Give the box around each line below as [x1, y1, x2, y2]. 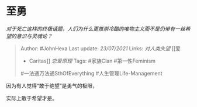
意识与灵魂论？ [16, 32, 53, 39]
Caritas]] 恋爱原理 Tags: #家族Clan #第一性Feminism [29, 57, 156, 64]
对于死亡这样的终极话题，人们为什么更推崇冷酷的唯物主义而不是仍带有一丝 [6, 25, 185, 32]
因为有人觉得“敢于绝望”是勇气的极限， [6, 82, 98, 89]
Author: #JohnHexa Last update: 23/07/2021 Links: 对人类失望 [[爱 [20, 44, 181, 52]
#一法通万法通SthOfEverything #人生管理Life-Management [20, 70, 163, 77]
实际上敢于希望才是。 [6, 94, 57, 102]
